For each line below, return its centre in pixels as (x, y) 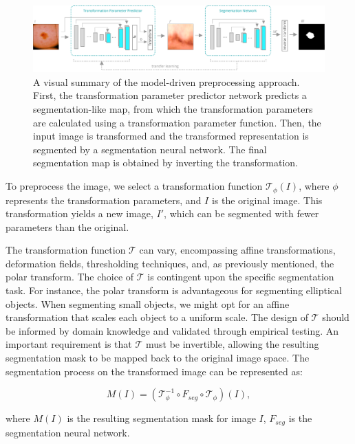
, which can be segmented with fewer (241, 213)
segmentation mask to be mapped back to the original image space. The (158, 358)
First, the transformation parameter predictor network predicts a (170, 95)
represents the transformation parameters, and (104, 200)
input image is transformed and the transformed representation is (171, 136)
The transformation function (66, 250)
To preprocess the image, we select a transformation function (134, 186)
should (336, 317)
